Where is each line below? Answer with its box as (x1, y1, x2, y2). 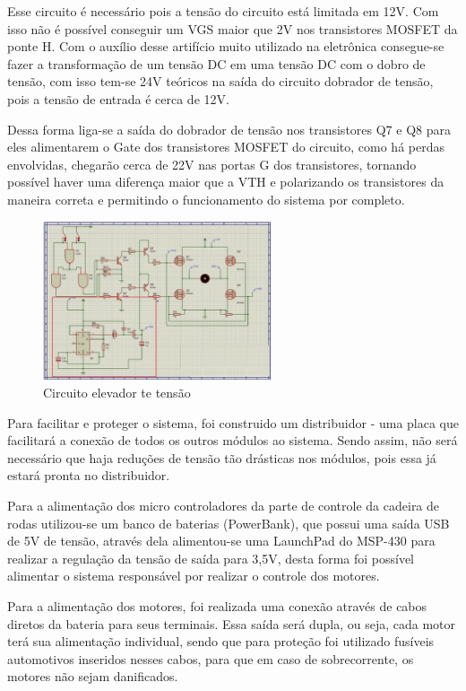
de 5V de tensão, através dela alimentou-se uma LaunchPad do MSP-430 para (7, 531, 436, 550)
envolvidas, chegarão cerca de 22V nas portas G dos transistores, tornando (7, 154, 417, 173)
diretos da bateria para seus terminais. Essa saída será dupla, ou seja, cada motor (7, 614, 456, 633)
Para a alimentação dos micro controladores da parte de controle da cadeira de (7, 495, 440, 514)
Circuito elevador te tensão (43, 383, 191, 401)
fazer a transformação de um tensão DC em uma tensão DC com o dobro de (7, 54, 426, 73)
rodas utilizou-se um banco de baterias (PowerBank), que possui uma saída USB (7, 513, 450, 532)
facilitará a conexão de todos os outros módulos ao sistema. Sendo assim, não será (7, 431, 458, 450)
